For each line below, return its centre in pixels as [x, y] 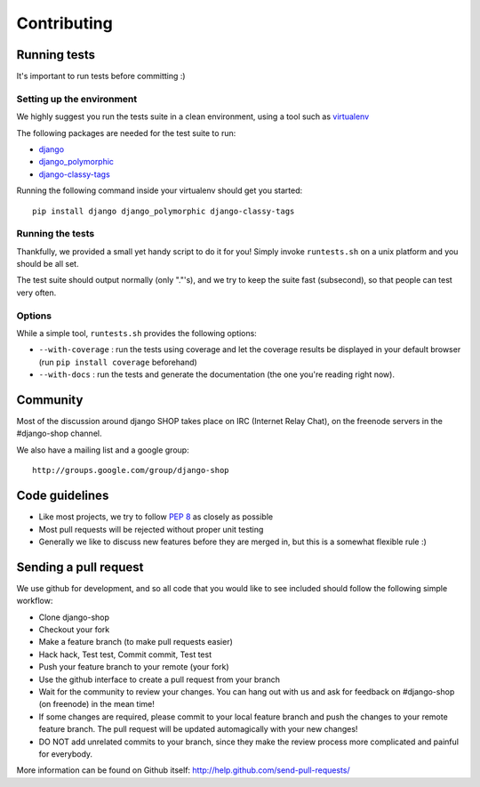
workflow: [35, 601]
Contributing [64, 23]
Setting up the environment [77, 99]
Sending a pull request [80, 567]
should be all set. [48, 264]
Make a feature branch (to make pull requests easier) [136, 642]
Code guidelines [63, 496]
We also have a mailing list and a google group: [103, 450]
